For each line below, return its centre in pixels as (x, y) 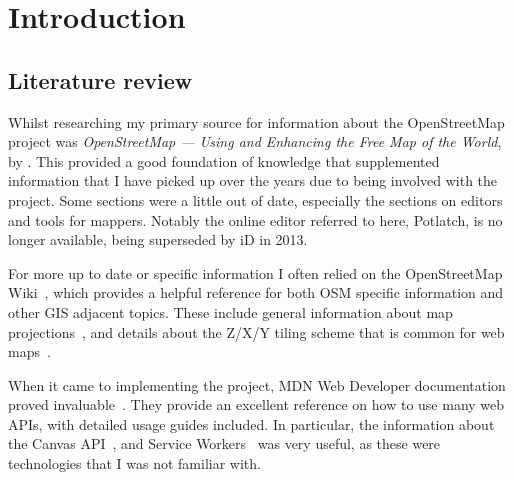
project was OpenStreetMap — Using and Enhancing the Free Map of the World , (255, 141)
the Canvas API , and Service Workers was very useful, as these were (224, 443)
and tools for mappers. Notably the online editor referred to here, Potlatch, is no (255, 219)
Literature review (100, 79)
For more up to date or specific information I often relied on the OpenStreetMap (255, 272)
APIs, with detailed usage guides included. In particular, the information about (251, 423)
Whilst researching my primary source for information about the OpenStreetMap (256, 121)
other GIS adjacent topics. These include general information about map (230, 311)
